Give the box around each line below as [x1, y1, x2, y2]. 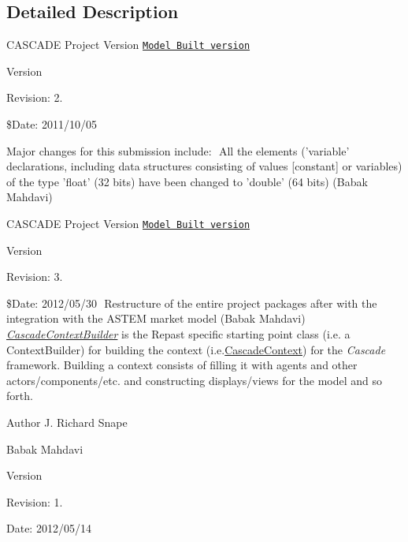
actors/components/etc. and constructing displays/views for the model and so [6, 372, 383, 388]
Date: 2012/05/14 [6, 520, 91, 536]
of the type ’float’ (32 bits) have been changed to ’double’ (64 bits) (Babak [6, 173, 368, 189]
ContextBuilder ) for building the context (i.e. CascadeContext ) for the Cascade [6, 341, 386, 357]
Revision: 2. [6, 89, 63, 106]
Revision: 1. [6, 493, 63, 510]
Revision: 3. [6, 268, 63, 285]
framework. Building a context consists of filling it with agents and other [6, 357, 358, 373]
